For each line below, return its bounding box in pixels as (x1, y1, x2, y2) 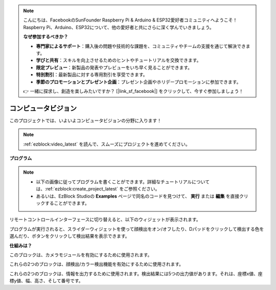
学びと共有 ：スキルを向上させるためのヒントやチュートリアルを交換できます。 (36, 57, 201, 63)
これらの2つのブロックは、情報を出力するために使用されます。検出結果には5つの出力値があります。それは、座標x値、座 (9, 271, 263, 277)
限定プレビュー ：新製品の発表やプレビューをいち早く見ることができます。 (36, 64, 193, 70)
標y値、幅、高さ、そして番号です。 (9, 278, 84, 284)
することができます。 (44, 200, 89, 206)
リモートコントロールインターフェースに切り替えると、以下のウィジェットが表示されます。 (9, 216, 201, 223)
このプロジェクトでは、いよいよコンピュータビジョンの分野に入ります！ (9, 117, 162, 124)
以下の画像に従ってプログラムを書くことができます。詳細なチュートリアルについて (36, 179, 210, 185)
